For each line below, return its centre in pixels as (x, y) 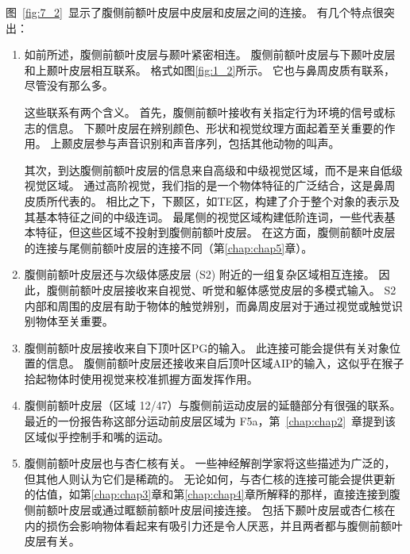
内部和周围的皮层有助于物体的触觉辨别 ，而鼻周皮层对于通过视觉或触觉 (208, 305)
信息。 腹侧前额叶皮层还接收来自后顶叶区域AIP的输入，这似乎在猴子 (225, 363)
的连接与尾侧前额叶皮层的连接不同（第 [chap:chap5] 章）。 (168, 247)
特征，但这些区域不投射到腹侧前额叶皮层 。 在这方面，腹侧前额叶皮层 (215, 232)
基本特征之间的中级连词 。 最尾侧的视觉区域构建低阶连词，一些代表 (210, 216)
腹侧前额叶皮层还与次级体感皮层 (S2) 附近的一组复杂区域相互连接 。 (199, 274)
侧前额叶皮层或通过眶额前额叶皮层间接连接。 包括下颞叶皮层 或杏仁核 (204, 510)
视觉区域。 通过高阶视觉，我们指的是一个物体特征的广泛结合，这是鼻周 (210, 185)
